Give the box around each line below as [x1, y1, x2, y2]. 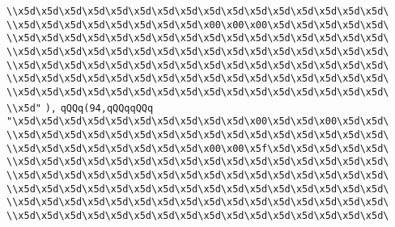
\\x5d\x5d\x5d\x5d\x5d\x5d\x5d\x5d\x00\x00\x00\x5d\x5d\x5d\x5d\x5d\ [6, 19, 389, 31]
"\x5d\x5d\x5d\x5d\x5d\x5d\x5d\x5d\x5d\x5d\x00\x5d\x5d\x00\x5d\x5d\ [6, 116, 389, 128]
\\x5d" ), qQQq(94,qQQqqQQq [6, 102, 154, 114]
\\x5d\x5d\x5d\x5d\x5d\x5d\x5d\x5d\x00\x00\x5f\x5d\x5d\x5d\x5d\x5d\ [6, 142, 389, 154]
